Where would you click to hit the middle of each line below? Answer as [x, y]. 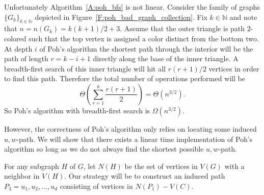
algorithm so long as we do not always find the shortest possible [104, 149]
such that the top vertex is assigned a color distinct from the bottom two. [144, 38]
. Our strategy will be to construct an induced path [145, 176]
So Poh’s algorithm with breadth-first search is [77, 110]
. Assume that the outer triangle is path [182, 28]
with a [234, 166]
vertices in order [234, 68]
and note [243, 17]
